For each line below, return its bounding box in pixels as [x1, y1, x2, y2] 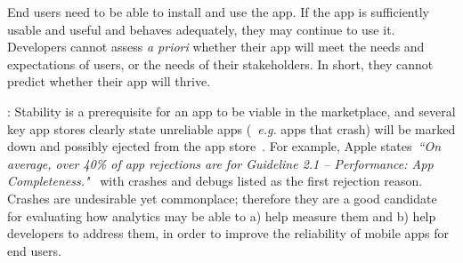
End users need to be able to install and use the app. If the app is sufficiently [7, 3, 429, 20]
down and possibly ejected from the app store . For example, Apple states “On [7, 137, 441, 155]
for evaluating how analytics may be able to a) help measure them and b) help [7, 206, 436, 225]
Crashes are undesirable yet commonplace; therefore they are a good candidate [7, 188, 437, 207]
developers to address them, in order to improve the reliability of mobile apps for [7, 224, 450, 243]
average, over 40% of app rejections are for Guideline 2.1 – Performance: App [7, 154, 434, 172]
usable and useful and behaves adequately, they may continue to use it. [7, 20, 395, 38]
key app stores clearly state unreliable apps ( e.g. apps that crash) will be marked [7, 119, 456, 138]
